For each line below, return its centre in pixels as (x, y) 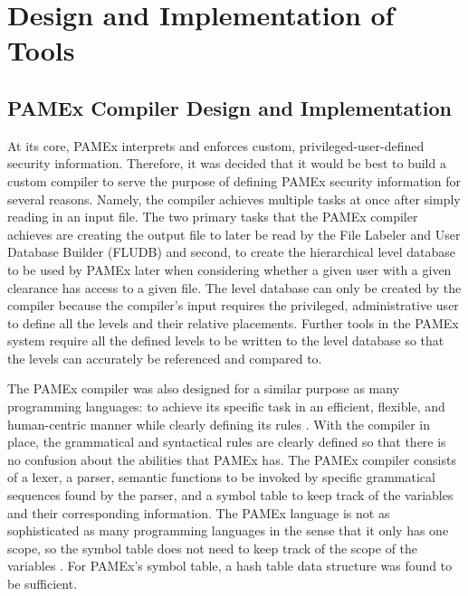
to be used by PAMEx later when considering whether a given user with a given (229, 269)
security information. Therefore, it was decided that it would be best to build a (227, 163)
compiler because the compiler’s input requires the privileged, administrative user (233, 305)
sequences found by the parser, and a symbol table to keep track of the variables (230, 495)
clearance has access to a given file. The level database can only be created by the (234, 287)
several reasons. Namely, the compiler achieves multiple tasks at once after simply (234, 199)
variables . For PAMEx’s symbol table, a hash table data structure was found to (230, 566)
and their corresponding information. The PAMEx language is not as (199, 512)
